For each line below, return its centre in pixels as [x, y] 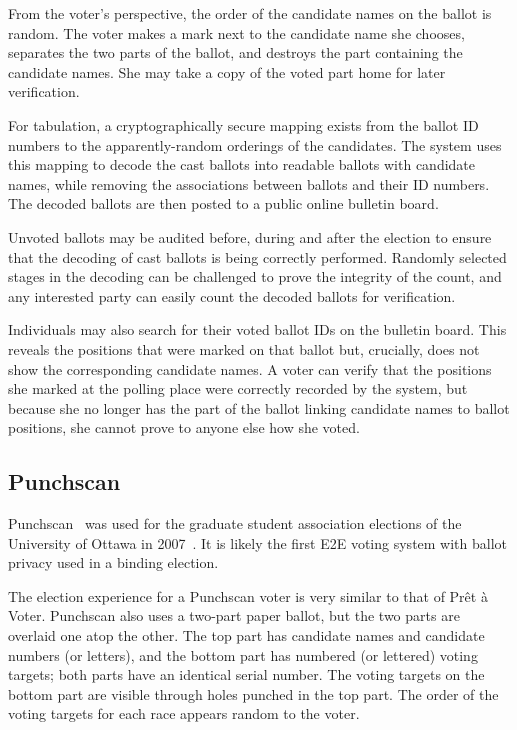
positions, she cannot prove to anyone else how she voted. [184, 427]
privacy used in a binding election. [113, 562]
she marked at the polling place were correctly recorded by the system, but [238, 388]
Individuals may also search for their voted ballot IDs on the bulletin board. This [257, 329]
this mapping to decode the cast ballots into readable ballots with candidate [242, 164]
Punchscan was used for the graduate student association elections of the [235, 523]
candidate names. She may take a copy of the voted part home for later [227, 71]
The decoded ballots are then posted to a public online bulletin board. [223, 203]
